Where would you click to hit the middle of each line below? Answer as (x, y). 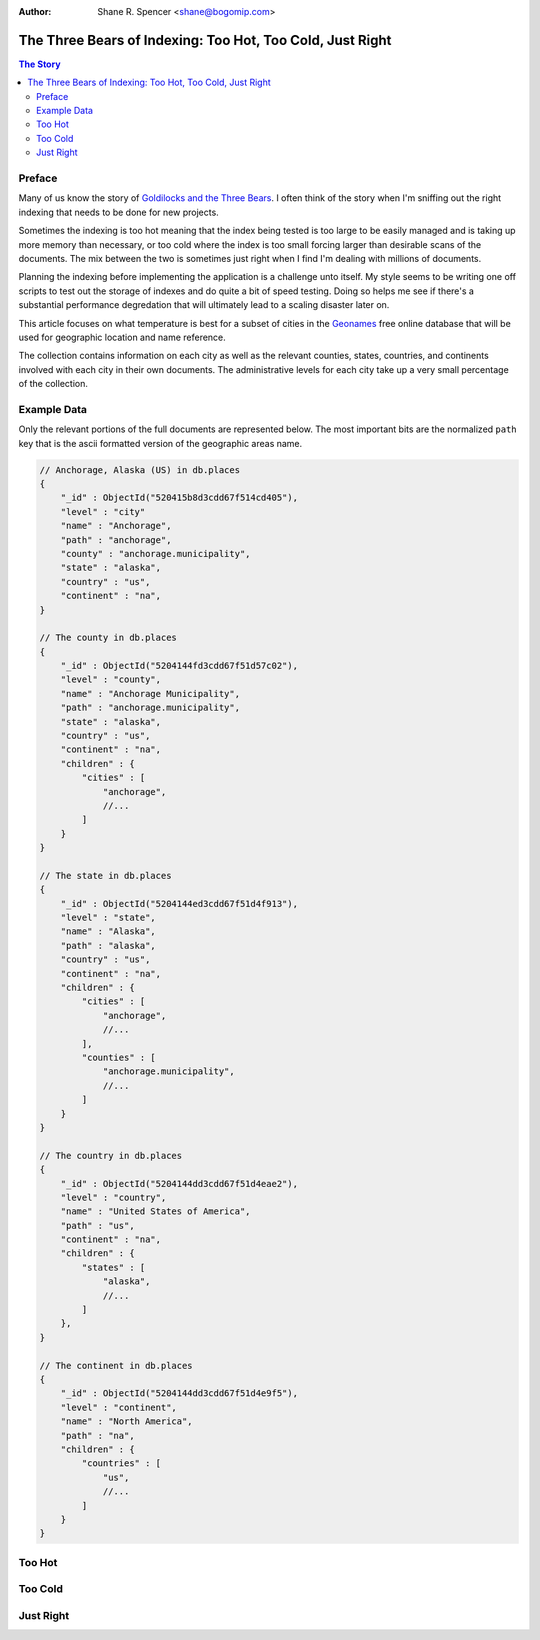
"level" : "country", (113, 1197)
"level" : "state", (108, 918)
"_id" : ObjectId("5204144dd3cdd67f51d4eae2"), (179, 1183)
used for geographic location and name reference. (122, 337)
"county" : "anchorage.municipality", (155, 553)
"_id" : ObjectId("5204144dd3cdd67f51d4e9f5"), (179, 1393)
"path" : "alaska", (108, 945)
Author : (35, 11)
